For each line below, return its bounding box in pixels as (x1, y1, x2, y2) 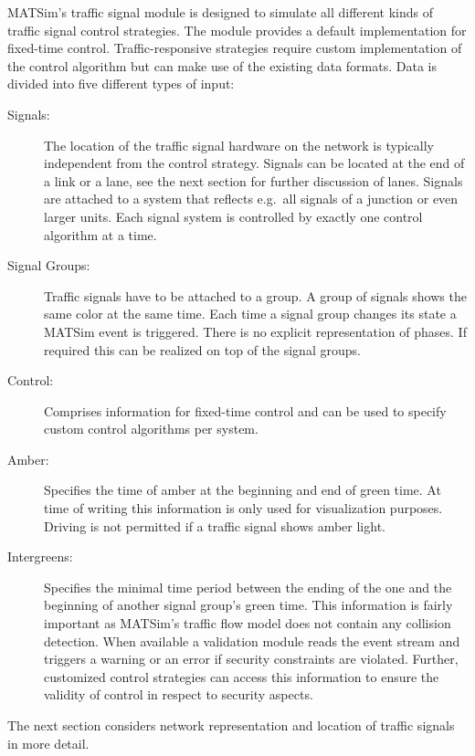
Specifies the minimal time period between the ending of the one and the (44, 577, 452, 596)
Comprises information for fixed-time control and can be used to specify (44, 401, 447, 420)
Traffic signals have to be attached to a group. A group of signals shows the (44, 286, 467, 305)
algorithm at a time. (44, 225, 157, 244)
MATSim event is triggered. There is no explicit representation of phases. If (44, 321, 467, 341)
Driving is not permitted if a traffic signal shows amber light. (44, 516, 385, 535)
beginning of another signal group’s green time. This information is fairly (44, 595, 453, 614)
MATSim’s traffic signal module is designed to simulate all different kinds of (7, 3, 434, 21)
